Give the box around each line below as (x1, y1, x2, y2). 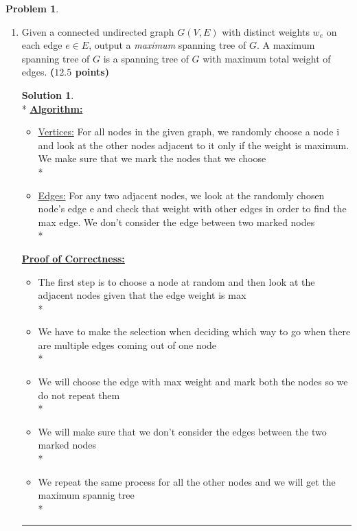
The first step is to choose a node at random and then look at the (38, 274, 315, 289)
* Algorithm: (21, 101, 83, 115)
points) (75, 65, 109, 79)
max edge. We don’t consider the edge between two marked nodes (38, 214, 315, 229)
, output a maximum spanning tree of (89, 38, 246, 52)
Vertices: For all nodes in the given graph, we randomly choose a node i (38, 124, 340, 139)
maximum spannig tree (38, 488, 135, 502)
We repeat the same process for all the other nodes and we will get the (38, 474, 336, 488)
